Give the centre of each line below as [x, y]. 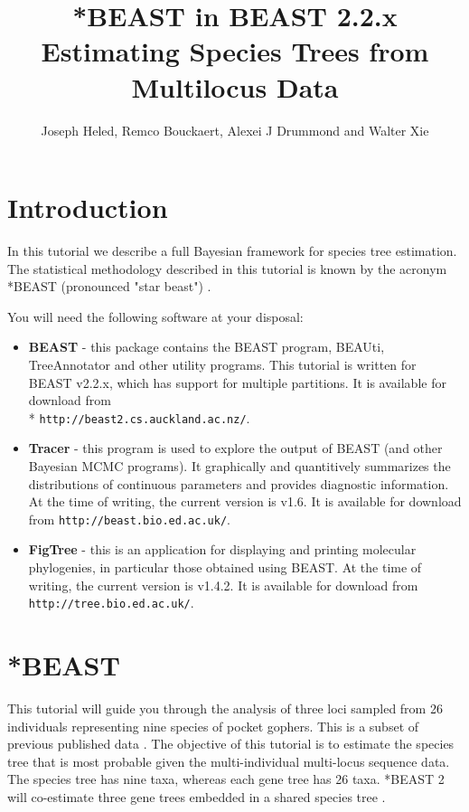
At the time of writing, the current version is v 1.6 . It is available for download [245, 501]
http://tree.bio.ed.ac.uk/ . [111, 603]
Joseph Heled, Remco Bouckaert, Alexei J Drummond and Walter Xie [235, 130]
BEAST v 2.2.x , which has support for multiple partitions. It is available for [237, 382]
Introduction [88, 208]
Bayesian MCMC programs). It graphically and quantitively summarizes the [239, 466]
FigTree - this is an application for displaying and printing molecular [222, 549]
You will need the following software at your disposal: [155, 316]
